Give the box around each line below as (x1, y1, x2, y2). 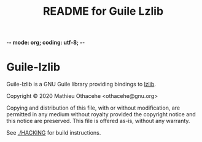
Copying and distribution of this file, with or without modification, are (6, 104, 180, 111)
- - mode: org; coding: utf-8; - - (6, 39, 85, 47)
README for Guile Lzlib (42, 4, 164, 18)
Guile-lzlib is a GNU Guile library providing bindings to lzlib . (6, 81, 157, 88)
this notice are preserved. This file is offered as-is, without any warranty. (6, 118, 190, 125)
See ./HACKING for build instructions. (6, 129, 101, 136)
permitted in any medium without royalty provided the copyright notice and (6, 111, 196, 118)
